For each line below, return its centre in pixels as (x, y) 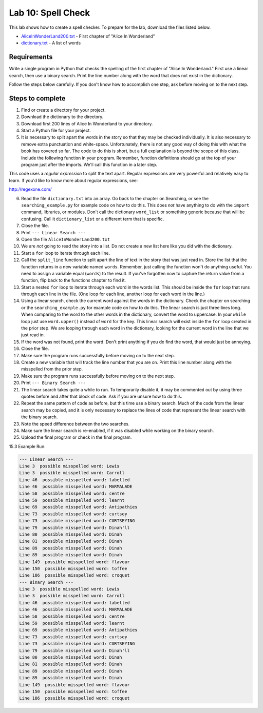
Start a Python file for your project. (56, 131)
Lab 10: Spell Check (49, 13)
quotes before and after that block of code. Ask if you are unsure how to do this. (102, 396)
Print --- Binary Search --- (54, 383)
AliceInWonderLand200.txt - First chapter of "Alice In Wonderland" (88, 36)
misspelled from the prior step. (52, 369)
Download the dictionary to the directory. (62, 117)
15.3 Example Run (27, 446)
